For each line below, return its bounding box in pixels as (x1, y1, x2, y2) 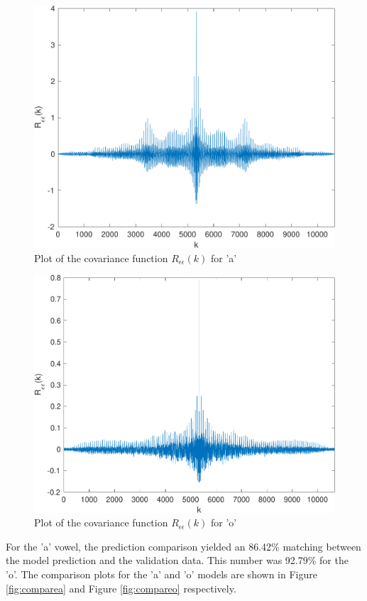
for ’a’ (210, 250, 237, 265)
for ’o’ (210, 515, 237, 530)
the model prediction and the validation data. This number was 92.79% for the (6, 553, 349, 568)
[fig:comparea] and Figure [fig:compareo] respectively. (6, 580, 236, 595)
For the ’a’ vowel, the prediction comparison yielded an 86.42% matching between (6, 538, 361, 553)
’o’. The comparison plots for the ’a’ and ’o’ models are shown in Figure (6, 566, 317, 581)
